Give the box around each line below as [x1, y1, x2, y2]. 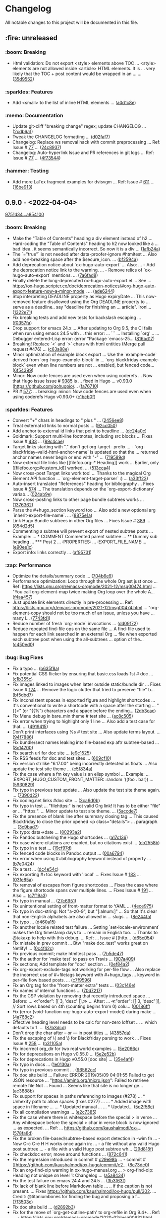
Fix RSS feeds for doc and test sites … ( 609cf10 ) [12, 755, 111, 761]
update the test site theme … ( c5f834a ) [12, 766, 93, 772]
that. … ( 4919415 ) [12, 724, 49, 730]
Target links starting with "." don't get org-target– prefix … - [12, 443, 134, 450]
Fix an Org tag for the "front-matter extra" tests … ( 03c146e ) [12, 982, 136, 988]
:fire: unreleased [5, 34, 58, 42]
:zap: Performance [5, 562, 52, 568]
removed [12, 299, 31, 305]
